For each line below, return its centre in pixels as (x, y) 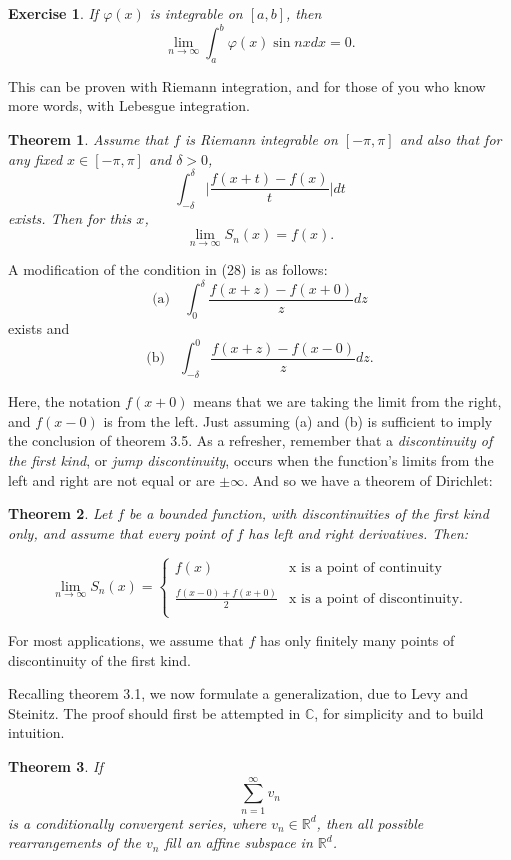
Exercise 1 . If (53, 13)
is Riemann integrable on (261, 139)
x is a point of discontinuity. (376, 598)
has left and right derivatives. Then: (358, 532)
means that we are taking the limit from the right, (347, 401)
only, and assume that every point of (120, 532)
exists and (39, 328)
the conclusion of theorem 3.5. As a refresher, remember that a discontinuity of (250, 440)
